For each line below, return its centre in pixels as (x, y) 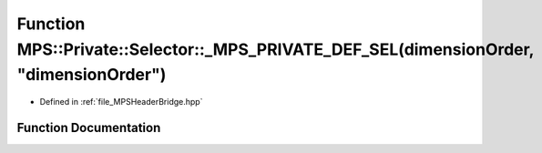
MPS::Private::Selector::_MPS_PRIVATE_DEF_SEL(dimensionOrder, (276, 49)
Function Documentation (89, 127)
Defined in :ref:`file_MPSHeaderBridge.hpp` (121, 102)
